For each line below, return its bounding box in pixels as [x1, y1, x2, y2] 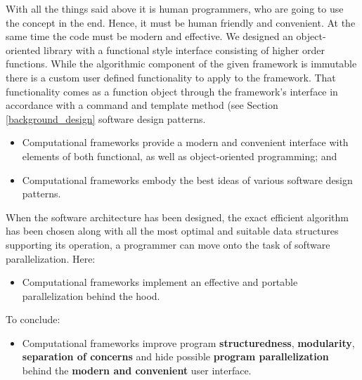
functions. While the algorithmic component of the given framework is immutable [6, 56, 357, 71]
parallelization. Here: [6, 251, 96, 266]
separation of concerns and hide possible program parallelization [22, 349, 329, 364]
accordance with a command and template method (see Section [6, 98, 278, 112]
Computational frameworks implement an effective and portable [22, 275, 298, 289]
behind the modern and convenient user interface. [22, 363, 252, 378]
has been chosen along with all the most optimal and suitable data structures [6, 223, 339, 238]
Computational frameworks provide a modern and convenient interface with [22, 135, 349, 150]
